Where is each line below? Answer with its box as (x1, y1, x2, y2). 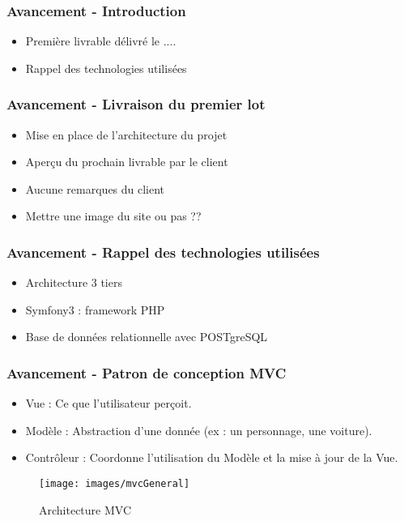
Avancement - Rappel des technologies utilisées (6, 241, 320, 262)
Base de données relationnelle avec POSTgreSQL (25, 328, 268, 345)
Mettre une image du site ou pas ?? (25, 207, 202, 224)
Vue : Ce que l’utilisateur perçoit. (25, 395, 192, 412)
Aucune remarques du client (25, 180, 165, 197)
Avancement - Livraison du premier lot (6, 94, 266, 114)
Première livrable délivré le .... (25, 32, 176, 49)
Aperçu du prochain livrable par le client (25, 153, 228, 170)
